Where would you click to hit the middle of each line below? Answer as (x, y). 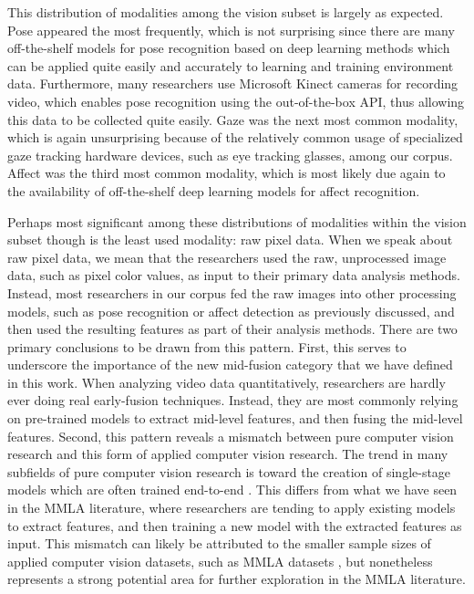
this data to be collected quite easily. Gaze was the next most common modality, (233, 119)
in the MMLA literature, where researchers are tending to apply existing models (232, 508)
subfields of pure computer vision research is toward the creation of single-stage (229, 471)
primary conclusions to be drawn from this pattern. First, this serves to (207, 346)
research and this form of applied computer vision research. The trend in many (228, 454)
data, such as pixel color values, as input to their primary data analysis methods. (234, 275)
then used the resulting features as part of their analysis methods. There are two (232, 329)
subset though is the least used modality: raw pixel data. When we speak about (230, 240)
